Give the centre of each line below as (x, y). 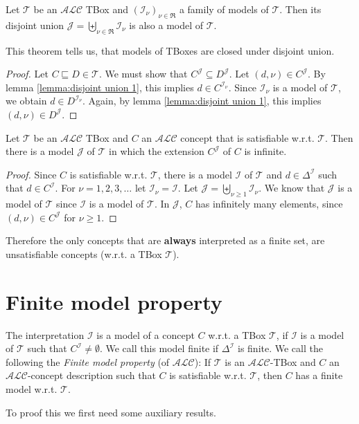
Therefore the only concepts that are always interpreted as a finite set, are (165, 240)
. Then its (300, 9)
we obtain (26, 101)
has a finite (319, 375)
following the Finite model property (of (88, 361)
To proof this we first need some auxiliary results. (111, 412)
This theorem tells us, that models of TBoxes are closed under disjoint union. (170, 50)
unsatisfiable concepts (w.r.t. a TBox (84, 254)
